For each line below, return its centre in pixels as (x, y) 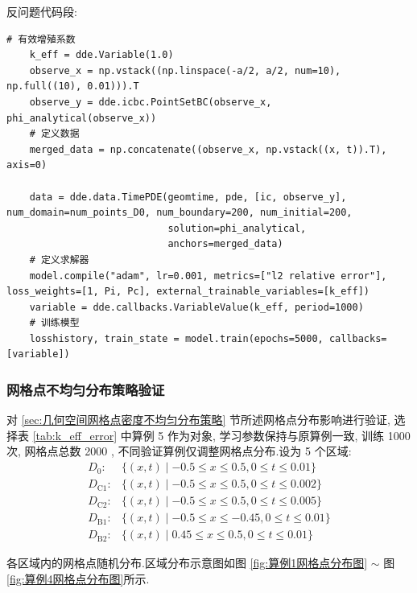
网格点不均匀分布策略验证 (86, 389)
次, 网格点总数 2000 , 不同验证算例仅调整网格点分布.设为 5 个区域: (179, 451)
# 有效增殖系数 (41, 39)
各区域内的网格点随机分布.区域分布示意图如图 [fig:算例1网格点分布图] (187, 563)
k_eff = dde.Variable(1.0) (101, 55)
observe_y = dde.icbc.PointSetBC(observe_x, (151, 102)
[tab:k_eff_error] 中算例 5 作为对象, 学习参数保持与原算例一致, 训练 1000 (221, 435)
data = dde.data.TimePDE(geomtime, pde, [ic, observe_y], (188, 197)
